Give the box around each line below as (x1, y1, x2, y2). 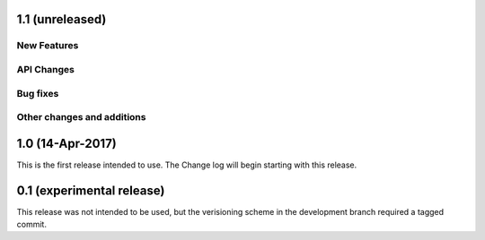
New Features (16, 39, 79, 52)
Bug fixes (16, 87, 59, 99)
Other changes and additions (16, 111, 146, 124)
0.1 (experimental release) (16, 183, 165, 198)
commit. (16, 219, 47, 230)
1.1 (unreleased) (16, 12, 107, 27)
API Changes (16, 63, 75, 75)
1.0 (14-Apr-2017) (16, 135, 117, 151)
